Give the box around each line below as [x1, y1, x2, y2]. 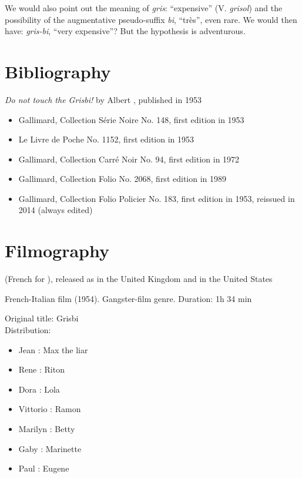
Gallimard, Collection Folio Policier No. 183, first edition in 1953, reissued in [18, 192, 295, 204]
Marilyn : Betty [18, 422, 75, 434]
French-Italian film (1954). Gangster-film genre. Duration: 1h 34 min [5, 292, 252, 304]
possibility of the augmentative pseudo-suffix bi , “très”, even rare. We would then [5, 13, 297, 25]
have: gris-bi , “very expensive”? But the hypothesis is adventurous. [5, 25, 246, 37]
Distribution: [5, 323, 51, 336]
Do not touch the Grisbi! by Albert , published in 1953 [5, 93, 202, 105]
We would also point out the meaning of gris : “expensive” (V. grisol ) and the [5, 2, 283, 14]
